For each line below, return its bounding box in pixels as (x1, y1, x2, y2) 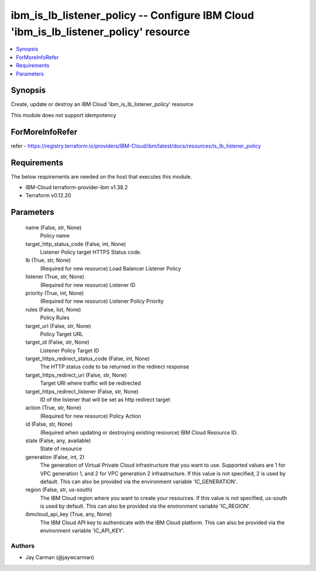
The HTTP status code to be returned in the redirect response (40, 363, 190, 370)
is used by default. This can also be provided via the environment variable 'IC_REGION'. (40, 502, 251, 510)
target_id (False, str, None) (25, 339, 90, 346)
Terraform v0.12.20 (25, 192, 71, 199)
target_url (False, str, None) (25, 322, 91, 329)
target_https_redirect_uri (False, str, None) (25, 371, 127, 378)
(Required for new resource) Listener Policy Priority (40, 298, 164, 305)
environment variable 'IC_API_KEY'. (40, 527, 125, 534)
